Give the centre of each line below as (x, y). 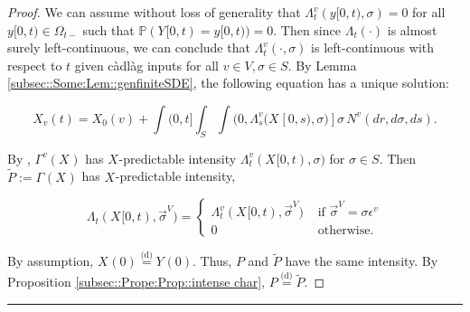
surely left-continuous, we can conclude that (129, 47)
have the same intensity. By (362, 261)
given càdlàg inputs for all (146, 65)
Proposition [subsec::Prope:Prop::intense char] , (136, 282)
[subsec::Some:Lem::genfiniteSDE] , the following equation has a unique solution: (229, 83)
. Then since (307, 29)
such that (108, 29)
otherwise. (346, 231)
